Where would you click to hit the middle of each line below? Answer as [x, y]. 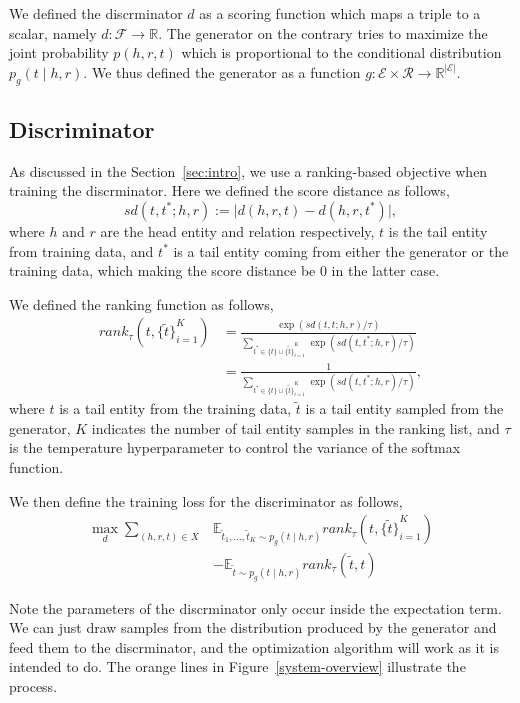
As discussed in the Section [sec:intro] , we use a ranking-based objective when [248, 170]
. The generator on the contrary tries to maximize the [323, 32]
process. [33, 685]
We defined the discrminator [96, 13]
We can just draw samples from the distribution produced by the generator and [253, 627]
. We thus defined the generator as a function [222, 71]
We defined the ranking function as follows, [141, 303]
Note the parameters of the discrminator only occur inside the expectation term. [255, 607]
